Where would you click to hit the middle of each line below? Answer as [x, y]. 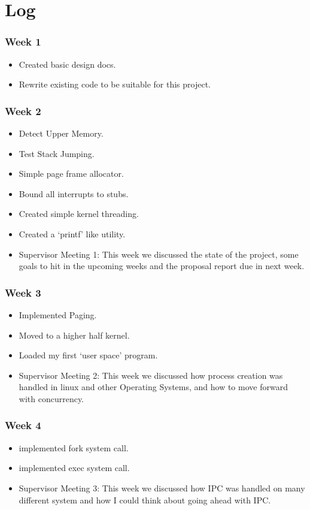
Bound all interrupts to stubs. [74, 193]
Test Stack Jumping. [57, 153]
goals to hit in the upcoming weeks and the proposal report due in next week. [162, 266]
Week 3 [23, 292]
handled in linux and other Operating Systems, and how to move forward [153, 387]
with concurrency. [51, 398]
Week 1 [23, 42]
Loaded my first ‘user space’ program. [88, 355]
